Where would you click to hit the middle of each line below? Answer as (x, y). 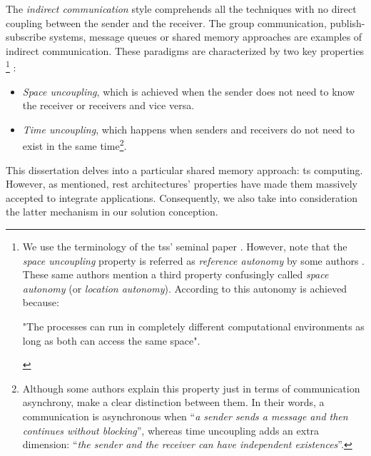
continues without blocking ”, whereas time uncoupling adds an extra (171, 430)
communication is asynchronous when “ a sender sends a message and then (185, 416)
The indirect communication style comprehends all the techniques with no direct (181, 9)
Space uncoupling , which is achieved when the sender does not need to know (189, 91)
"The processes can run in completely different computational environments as (193, 326)
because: (41, 302)
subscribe (26, 37)
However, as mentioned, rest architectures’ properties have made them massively (182, 184)
